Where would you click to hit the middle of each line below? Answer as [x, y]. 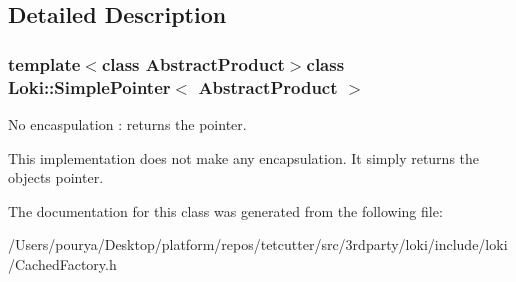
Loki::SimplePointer [89, 86]
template [44, 63]
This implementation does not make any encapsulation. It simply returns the [244, 157]
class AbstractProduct [193, 63]
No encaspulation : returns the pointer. [127, 123]
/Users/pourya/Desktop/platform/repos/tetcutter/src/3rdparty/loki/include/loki [258, 244]
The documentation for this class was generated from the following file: [225, 210]
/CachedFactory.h [62, 263]
